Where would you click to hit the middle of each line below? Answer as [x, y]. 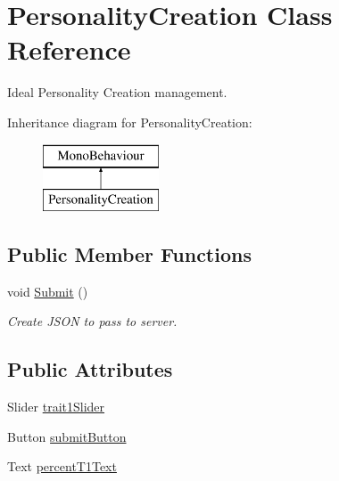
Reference [69, 49]
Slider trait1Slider [56, 407]
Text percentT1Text [62, 466]
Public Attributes [90, 369]
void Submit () [48, 291]
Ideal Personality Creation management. [117, 92]
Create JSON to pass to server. [92, 321]
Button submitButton [67, 436]
